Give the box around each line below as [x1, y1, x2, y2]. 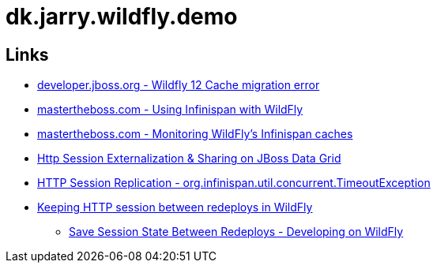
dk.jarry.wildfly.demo [6, 3, 238, 30]
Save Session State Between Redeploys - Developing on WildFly [69, 225, 404, 239]
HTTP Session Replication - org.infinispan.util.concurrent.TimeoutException [37, 176, 431, 190]
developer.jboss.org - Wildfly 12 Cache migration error [37, 78, 320, 92]
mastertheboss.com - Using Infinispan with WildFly [37, 103, 303, 117]
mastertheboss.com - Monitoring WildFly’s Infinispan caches [37, 127, 353, 141]
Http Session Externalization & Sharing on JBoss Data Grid [37, 151, 341, 166]
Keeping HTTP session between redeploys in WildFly [37, 200, 313, 215]
